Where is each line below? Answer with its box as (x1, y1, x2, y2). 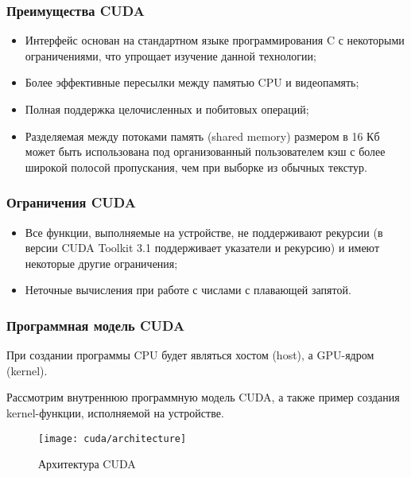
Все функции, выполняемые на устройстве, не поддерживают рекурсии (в (25, 223, 383, 240)
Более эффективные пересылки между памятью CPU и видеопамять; (25, 74, 359, 91)
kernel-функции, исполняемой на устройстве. (6, 404, 224, 421)
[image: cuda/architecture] (38, 432, 187, 444)
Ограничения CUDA (6, 192, 136, 212)
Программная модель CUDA (6, 315, 185, 335)
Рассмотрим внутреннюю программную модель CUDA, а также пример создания (6, 389, 400, 405)
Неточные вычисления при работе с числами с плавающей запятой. (25, 281, 351, 298)
